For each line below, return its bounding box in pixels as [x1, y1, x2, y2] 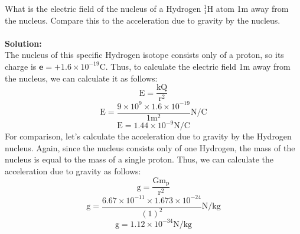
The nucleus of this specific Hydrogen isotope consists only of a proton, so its [5, 48, 284, 61]
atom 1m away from [216, 2, 289, 14]
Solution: [5, 37, 42, 49]
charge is [5, 60, 37, 72]
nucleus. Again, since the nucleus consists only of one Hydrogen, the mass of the [5, 141, 295, 154]
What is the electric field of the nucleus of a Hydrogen [5, 2, 201, 14]
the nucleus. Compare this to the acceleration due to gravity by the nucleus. [5, 14, 281, 26]
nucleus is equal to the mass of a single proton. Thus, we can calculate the [5, 153, 274, 165]
